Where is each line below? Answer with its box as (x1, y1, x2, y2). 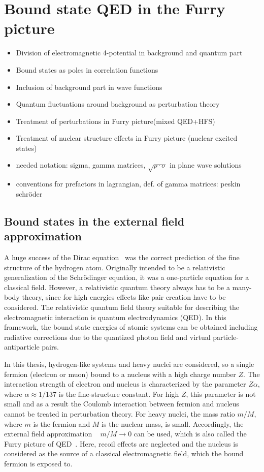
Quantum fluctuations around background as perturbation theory (16, 99, 220, 109)
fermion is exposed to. (4, 458, 73, 468)
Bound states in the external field (4, 213, 185, 229)
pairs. (42, 341, 59, 352)
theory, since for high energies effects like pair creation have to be (22, 292, 226, 302)
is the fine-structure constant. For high (58, 388, 179, 399)
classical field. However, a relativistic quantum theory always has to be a (4, 281, 230, 292)
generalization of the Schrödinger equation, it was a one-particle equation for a (4, 272, 249, 282)
